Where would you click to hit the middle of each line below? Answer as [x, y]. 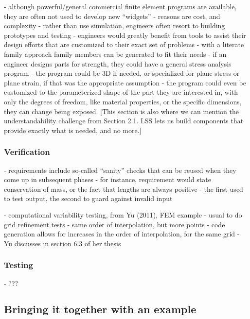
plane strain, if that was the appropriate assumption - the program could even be [125, 82]
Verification [27, 152]
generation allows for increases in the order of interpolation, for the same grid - [122, 234]
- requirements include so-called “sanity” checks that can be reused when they [120, 170]
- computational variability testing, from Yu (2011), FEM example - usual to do [123, 214]
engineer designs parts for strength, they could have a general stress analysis [118, 63]
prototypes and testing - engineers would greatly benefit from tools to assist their [125, 35]
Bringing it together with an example [100, 309]
